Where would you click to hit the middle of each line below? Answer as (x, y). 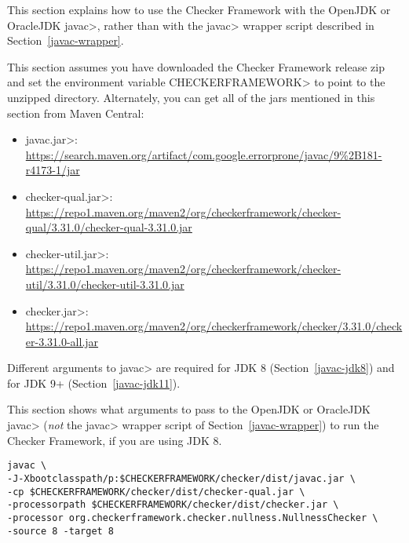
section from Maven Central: (76, 113)
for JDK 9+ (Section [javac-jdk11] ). (94, 383)
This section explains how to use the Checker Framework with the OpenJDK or (199, 9)
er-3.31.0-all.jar (62, 341)
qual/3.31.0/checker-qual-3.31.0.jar (109, 227)
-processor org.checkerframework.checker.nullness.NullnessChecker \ (193, 517)
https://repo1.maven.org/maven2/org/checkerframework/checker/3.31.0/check (214, 326)
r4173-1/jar (53, 170)
